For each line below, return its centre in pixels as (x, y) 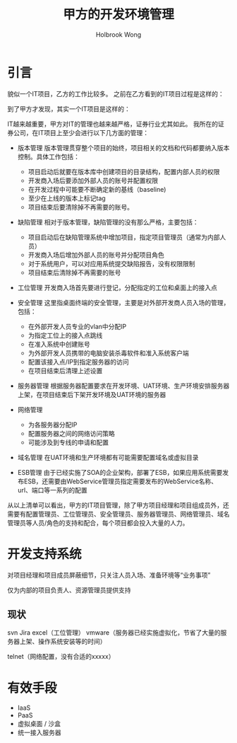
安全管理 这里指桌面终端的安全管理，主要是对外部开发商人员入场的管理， (123, 302)
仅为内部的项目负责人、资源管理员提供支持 (69, 590)
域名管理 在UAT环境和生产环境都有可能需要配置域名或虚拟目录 (108, 457)
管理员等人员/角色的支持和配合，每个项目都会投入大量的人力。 (98, 523)
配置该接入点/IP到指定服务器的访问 (78, 362)
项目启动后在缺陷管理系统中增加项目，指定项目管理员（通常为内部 (124, 237)
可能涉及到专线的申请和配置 (68, 442)
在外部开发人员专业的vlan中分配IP (77, 326)
